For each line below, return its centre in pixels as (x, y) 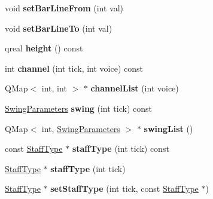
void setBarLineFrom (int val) (64, 8)
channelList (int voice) (135, 88)
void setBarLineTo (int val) (59, 28)
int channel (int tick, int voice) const (74, 68)
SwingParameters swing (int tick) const (78, 108)
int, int (54, 88)
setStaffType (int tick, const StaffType (124, 189)
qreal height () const (44, 48)
